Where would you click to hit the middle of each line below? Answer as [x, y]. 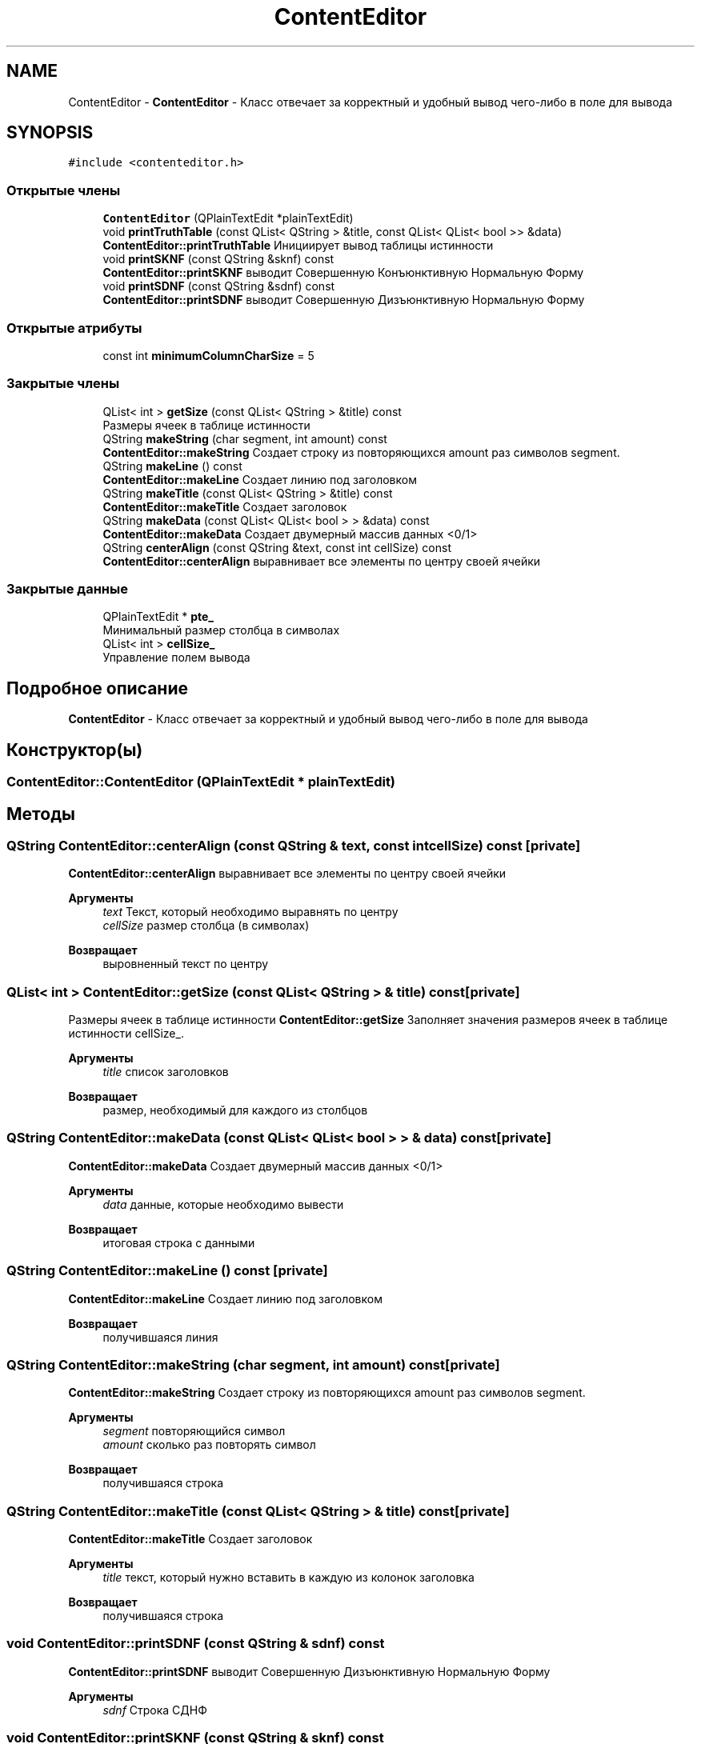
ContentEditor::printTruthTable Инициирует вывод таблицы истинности [298, 246]
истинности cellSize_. [126, 1034]
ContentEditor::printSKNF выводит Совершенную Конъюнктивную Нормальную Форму [343, 273]
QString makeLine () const [172, 466]
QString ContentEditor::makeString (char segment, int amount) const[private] [253, 1364]
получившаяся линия [160, 1337]
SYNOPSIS [50, 133]
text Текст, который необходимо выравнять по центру [250, 912]
